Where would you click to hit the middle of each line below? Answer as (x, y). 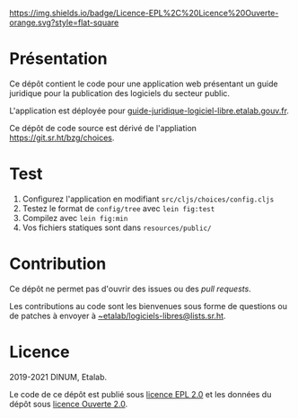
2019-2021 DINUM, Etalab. (58, 377)
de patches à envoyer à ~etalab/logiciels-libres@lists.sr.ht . (118, 316)
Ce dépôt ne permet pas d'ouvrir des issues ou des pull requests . (130, 289)
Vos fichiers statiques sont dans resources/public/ (117, 227)
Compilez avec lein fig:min (75, 218)
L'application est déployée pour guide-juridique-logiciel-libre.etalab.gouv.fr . (149, 111)
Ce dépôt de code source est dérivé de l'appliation (103, 128)
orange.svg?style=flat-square (64, 22)
